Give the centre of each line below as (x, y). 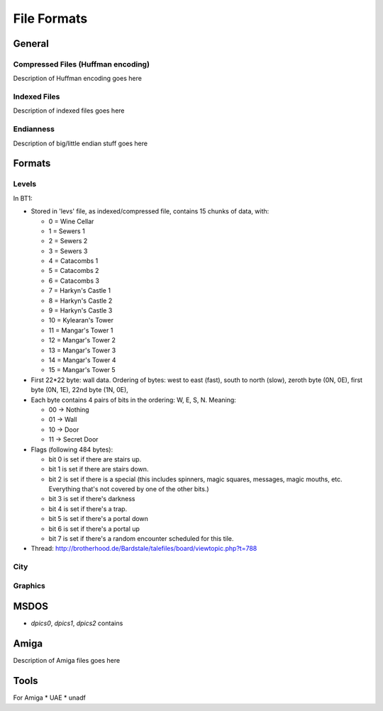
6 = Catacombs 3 (74, 281)
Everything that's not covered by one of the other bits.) (129, 489)
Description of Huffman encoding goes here (77, 79)
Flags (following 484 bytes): (72, 449)
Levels (25, 184)
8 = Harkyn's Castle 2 (81, 301)
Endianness (34, 129)
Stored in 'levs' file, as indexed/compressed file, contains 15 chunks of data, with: (150, 211)
